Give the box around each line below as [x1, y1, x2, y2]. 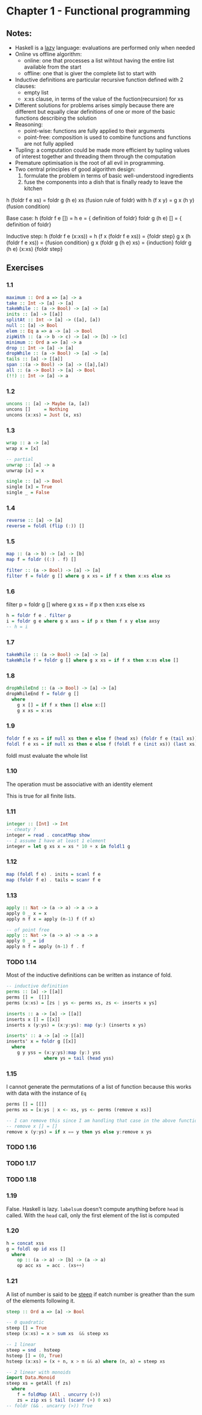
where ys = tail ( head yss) [44, 1055, 114, 1061]
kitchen [23, 185, 43, 192]
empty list [23, 89, 49, 96]
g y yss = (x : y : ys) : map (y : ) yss [17, 1050, 101, 1056]
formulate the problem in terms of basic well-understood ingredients [23, 172, 194, 179]
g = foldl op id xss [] [6, 1246, 66, 1252]
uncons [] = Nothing [6, 406, 69, 412]
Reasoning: [14, 121, 43, 128]
